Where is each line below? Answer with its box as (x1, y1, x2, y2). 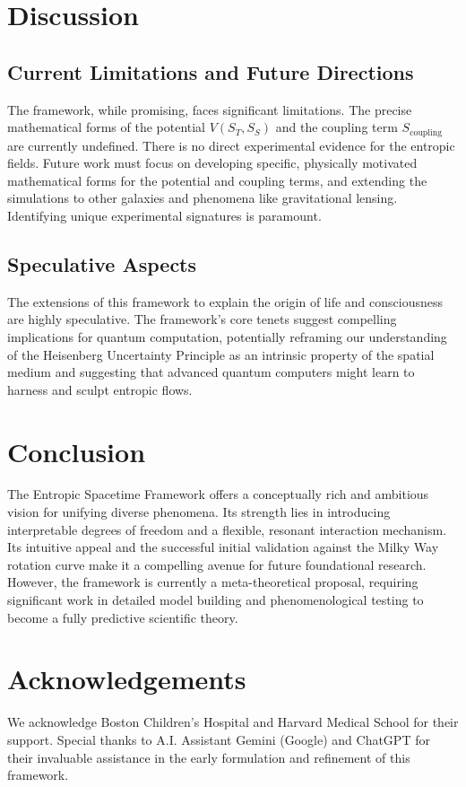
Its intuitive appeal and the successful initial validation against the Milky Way (7, 538, 439, 556)
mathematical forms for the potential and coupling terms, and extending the (7, 171, 427, 189)
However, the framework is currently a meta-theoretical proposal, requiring (7, 573, 419, 591)
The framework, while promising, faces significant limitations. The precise (7, 100, 412, 118)
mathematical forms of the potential (7, 118, 206, 136)
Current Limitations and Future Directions (7, 57, 414, 85)
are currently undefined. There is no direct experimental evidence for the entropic (7, 136, 455, 154)
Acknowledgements (7, 660, 246, 697)
